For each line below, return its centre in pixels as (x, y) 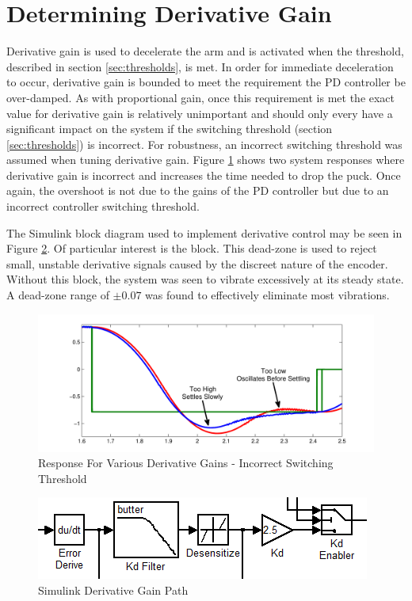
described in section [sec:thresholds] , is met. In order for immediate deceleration (200, 66)
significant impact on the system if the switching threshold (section (170, 129)
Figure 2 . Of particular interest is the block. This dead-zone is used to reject (192, 248)
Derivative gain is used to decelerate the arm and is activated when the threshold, (205, 51)
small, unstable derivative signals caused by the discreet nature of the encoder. (197, 263)
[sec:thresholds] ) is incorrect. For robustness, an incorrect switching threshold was (204, 144)
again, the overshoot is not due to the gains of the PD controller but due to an (198, 190)
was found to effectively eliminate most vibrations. (267, 295)
